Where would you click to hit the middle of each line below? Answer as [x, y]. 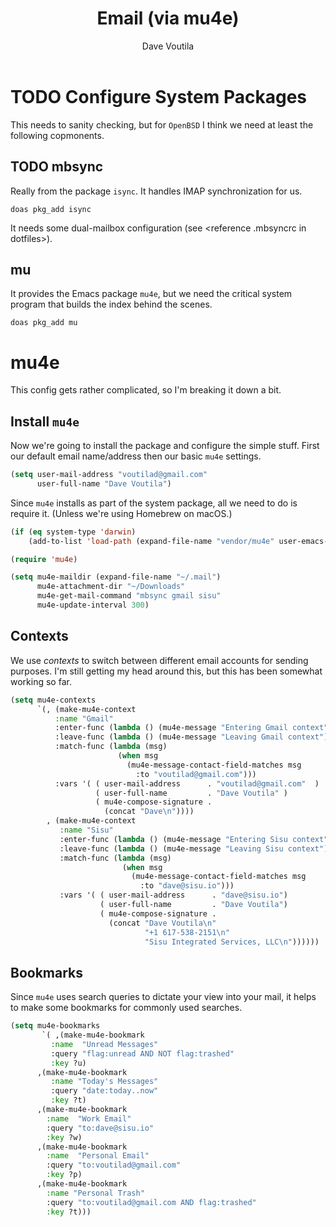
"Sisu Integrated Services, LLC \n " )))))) [232, 942]
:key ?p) [64, 1175]
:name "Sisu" [86, 830]
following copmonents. [57, 135]
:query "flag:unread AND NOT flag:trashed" [142, 1053]
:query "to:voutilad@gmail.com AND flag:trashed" [151, 1202]
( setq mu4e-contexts [53, 700]
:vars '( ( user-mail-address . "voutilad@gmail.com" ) [187, 783]
